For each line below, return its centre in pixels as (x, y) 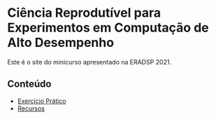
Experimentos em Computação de (108, 28)
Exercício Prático (42, 101)
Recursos (31, 108)
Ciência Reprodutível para (84, 13)
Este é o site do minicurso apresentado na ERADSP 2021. (89, 62)
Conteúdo (29, 84)
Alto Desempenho (60, 43)
